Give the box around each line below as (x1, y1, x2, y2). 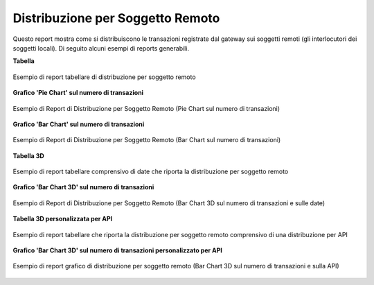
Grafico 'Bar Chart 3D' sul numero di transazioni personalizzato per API (12, 246, 223, 254)
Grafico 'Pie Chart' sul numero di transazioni (12, 89, 144, 97)
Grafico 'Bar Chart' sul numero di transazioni (12, 120, 145, 128)
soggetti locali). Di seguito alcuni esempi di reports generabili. (12, 44, 190, 52)
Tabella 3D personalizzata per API (12, 215, 113, 223)
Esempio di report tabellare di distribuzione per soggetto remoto (12, 73, 197, 81)
